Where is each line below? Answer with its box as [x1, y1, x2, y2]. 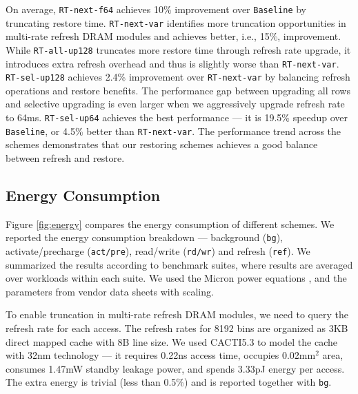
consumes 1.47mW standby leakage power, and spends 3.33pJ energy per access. [6, 361, 345, 375]
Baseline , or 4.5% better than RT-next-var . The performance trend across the [6, 123, 341, 138]
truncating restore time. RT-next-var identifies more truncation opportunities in [6, 15, 346, 30]
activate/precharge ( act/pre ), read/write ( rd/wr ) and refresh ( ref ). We [6, 244, 310, 258]
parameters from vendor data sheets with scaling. [6, 284, 214, 298]
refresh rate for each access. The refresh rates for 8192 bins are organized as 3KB [6, 321, 348, 335]
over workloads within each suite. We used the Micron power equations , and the [6, 271, 347, 285]
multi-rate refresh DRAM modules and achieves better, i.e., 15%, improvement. [6, 29, 341, 43]
